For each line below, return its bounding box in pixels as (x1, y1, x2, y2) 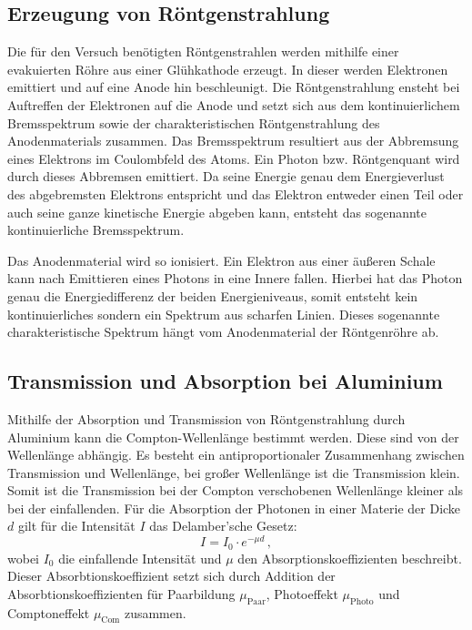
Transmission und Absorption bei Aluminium (7, 367, 443, 395)
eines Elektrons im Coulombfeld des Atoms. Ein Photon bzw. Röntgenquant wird (7, 148, 460, 168)
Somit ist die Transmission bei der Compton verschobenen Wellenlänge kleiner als (7, 481, 464, 500)
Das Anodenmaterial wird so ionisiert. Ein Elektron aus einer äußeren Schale (7, 250, 436, 269)
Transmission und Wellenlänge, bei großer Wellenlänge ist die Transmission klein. (7, 462, 460, 482)
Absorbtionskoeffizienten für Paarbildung (7, 584, 236, 603)
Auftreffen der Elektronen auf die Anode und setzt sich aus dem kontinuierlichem (7, 95, 460, 114)
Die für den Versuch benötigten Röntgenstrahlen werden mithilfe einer (7, 42, 399, 61)
